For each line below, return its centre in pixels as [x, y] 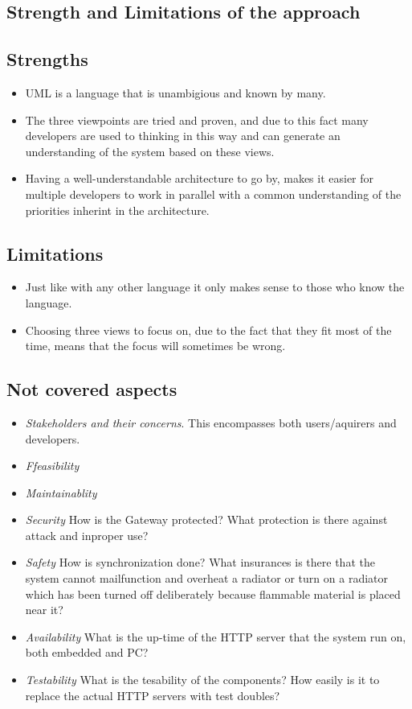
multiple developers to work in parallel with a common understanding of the [213, 194]
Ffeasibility [52, 466]
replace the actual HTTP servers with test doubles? [153, 695]
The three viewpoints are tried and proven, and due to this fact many [197, 120]
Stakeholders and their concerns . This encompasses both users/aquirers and [211, 422]
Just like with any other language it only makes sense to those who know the [215, 287]
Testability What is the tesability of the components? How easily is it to [202, 680]
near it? [44, 610]
